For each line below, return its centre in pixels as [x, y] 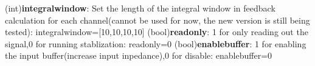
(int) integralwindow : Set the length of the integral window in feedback [140, 8]
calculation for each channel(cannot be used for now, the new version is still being [157, 20]
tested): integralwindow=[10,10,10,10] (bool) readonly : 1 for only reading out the [157, 32]
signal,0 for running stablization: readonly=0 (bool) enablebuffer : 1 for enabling [156, 43]
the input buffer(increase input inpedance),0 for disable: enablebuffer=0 [139, 55]
